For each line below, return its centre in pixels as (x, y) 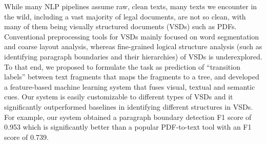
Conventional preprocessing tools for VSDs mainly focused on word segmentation (132, 36)
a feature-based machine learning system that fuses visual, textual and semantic (130, 86)
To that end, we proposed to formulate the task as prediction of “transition (122, 66)
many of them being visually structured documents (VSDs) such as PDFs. (120, 26)
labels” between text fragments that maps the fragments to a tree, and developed (132, 77)
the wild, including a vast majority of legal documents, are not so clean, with (125, 16)
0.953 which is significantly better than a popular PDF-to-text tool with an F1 (128, 127)
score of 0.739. (26, 137)
